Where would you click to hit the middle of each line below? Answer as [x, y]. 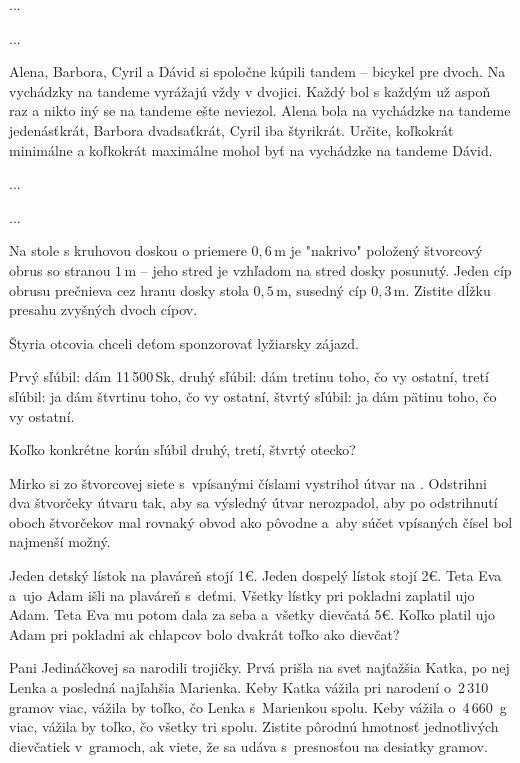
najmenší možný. [60, 541]
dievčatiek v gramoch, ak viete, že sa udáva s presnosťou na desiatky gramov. [248, 745]
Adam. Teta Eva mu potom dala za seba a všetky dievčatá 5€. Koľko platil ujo [252, 614]
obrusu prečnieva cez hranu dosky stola [129, 289]
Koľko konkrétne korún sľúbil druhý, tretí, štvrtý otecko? [182, 449]
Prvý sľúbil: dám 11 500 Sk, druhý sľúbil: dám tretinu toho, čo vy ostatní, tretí [249, 376]
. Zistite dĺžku [448, 289]
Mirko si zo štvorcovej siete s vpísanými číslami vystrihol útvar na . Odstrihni [248, 482]
